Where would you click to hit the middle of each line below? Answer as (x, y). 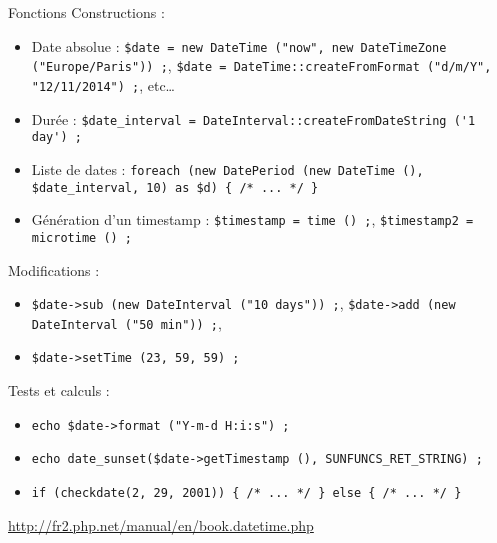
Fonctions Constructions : (86, 12)
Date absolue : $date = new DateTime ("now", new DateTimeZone (239, 45)
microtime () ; (82, 237)
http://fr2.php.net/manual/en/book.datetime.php (161, 524)
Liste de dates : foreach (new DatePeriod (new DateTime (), (227, 168)
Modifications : (54, 269)
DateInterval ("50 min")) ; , (126, 322)
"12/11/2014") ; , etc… (103, 84)
